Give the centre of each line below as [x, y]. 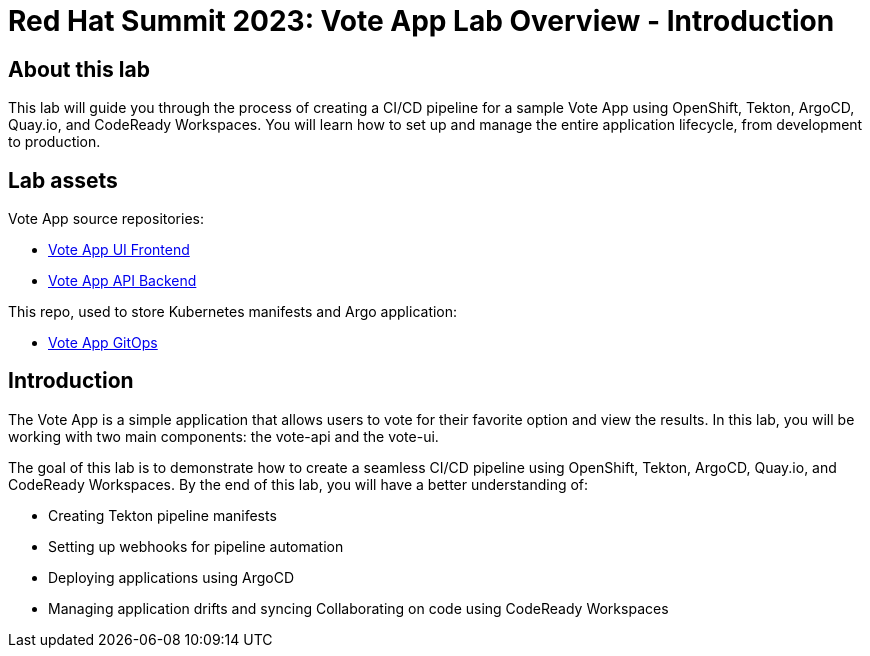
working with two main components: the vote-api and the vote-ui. [223, 436]
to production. [54, 142]
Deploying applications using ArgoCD [171, 577]
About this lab [79, 69]
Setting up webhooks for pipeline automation [196, 546]
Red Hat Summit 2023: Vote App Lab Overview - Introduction [421, 21]
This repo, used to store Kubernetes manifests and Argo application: [233, 312]
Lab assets [63, 180]
